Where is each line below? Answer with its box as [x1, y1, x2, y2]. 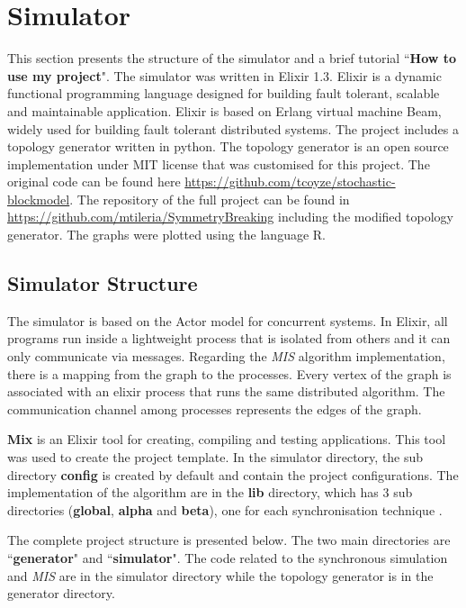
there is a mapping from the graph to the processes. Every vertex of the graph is [7, 364, 452, 383]
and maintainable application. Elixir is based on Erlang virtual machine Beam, [7, 101, 442, 120]
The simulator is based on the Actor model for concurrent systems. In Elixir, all [7, 311, 448, 330]
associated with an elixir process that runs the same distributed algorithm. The [7, 382, 445, 401]
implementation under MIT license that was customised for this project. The [7, 154, 430, 173]
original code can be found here [7, 172, 181, 191]
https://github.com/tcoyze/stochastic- [184, 172, 396, 191]
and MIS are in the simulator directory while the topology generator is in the [7, 566, 434, 585]
